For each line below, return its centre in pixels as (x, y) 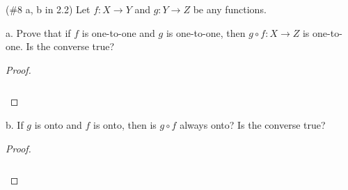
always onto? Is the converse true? (253, 125)
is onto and (58, 125)
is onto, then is (125, 125)
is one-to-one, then (206, 32)
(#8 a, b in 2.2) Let (48, 9)
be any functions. (230, 9)
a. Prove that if (38, 32)
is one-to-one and (118, 32)
